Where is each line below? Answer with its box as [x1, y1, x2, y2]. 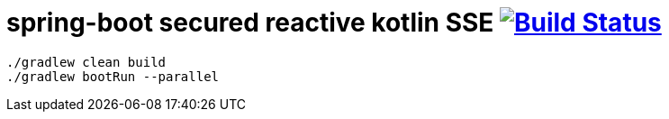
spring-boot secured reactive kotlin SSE [6, 7, 494, 38]
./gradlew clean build [6, 54, 167, 69]
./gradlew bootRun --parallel [6, 69, 220, 84]
